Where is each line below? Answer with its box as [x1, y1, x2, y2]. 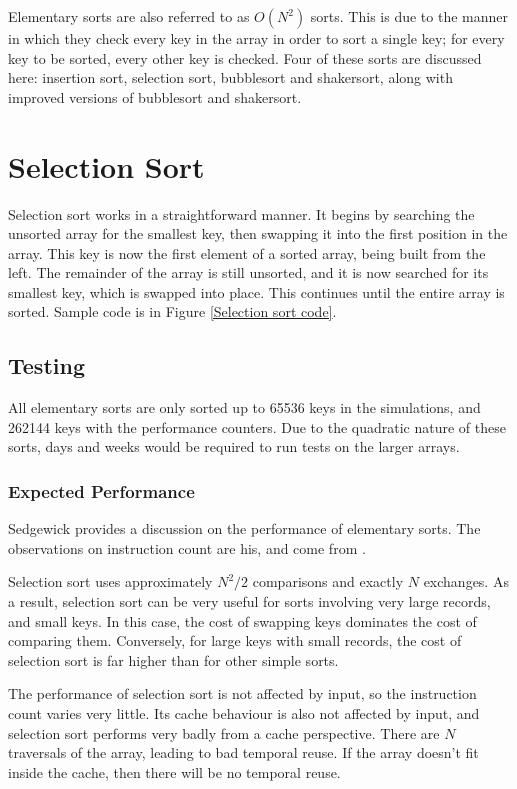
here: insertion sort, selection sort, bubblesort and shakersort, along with [8, 67, 453, 88]
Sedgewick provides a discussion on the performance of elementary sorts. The [8, 518, 481, 539]
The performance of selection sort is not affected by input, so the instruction [8, 683, 477, 704]
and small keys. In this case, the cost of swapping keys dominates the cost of [8, 610, 477, 631]
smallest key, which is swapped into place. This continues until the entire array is [8, 281, 505, 302]
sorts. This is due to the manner [310, 6, 508, 26]
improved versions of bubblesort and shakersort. [8, 86, 302, 107]
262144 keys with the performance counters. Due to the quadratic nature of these [8, 416, 506, 437]
